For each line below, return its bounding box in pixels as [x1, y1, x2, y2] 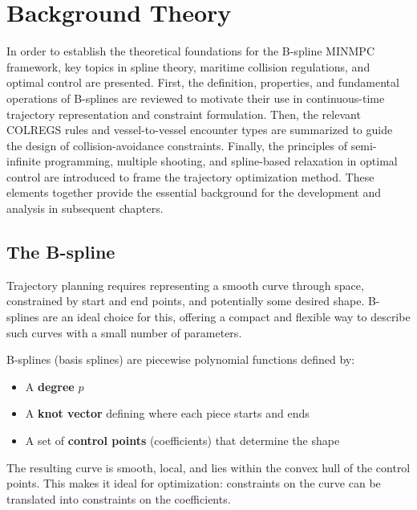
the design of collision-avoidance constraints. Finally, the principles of [6, 137, 347, 153]
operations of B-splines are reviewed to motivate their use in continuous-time [6, 89, 385, 106]
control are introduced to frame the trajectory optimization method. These [6, 168, 374, 185]
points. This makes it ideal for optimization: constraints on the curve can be [6, 475, 381, 492]
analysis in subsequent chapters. [6, 200, 164, 217]
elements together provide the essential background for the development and [6, 184, 382, 201]
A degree [25, 377, 75, 394]
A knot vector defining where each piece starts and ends [25, 405, 310, 422]
